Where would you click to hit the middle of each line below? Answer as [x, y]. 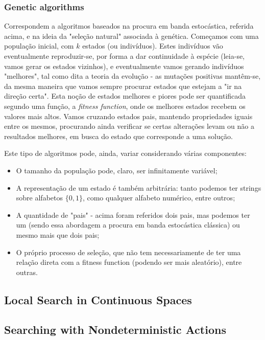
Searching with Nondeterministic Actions [115, 330]
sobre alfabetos [39, 198]
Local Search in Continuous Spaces [98, 299]
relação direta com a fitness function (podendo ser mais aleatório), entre [129, 262]
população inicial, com [39, 46]
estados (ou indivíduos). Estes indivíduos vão [153, 46]
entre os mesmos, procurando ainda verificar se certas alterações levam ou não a [129, 126]
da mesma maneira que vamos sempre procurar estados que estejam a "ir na [123, 86]
